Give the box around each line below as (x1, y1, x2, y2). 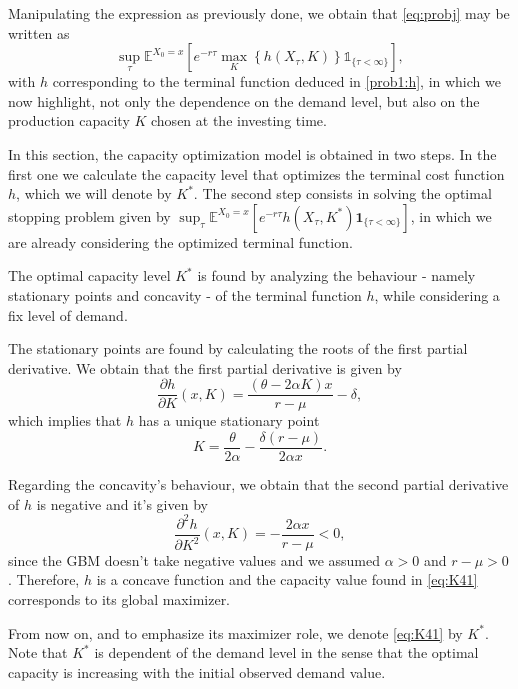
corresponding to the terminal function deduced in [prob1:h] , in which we (52, 71, 501, 92)
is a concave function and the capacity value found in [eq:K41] (96, 569, 478, 590)
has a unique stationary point (138, 410, 320, 431)
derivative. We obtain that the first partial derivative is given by (8, 357, 402, 378)
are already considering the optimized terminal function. (8, 231, 353, 252)
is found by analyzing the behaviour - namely (197, 265, 476, 286)
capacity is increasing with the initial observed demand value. (8, 661, 386, 682)
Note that (8, 642, 68, 663)
